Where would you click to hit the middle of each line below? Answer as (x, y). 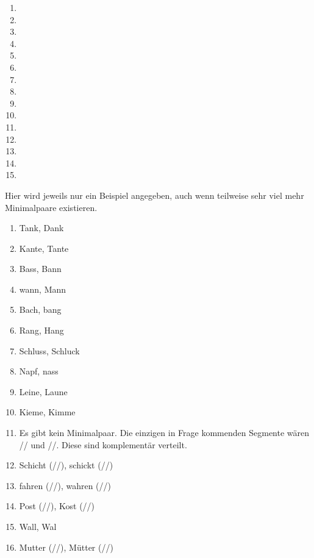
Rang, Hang (41, 330)
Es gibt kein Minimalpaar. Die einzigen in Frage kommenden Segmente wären (164, 433)
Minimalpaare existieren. (51, 207)
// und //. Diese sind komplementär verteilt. (103, 444)
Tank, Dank (41, 228)
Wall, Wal (38, 526)
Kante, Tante (44, 248)
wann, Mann (43, 289)
